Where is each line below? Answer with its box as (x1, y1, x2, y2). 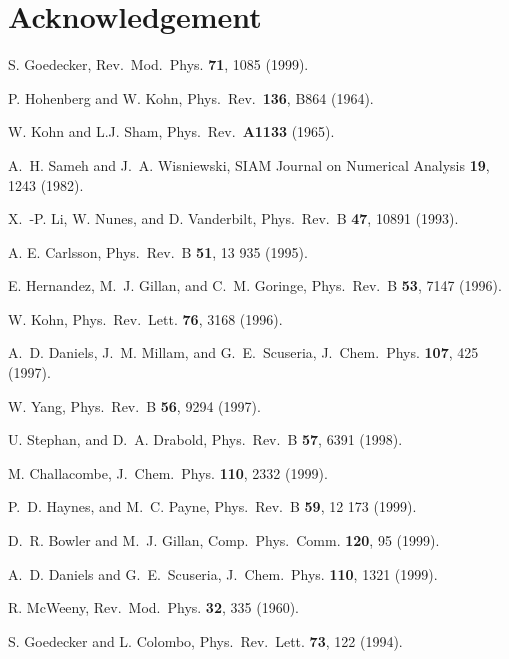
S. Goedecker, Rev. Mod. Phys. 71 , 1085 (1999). (8, 54, 309, 75)
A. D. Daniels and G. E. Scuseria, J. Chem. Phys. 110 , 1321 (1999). (8, 563, 438, 584)
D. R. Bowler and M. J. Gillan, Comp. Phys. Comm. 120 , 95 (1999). (8, 530, 440, 551)
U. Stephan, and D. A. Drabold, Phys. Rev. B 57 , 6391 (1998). (8, 429, 403, 450)
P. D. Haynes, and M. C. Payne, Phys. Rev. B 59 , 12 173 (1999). (8, 496, 417, 517)
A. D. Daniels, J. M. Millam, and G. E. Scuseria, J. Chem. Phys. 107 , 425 (8, 342, 479, 363)
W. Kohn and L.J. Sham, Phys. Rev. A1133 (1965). (8, 121, 335, 142)
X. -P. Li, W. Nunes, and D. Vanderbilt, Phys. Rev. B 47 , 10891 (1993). (8, 208, 459, 229)
